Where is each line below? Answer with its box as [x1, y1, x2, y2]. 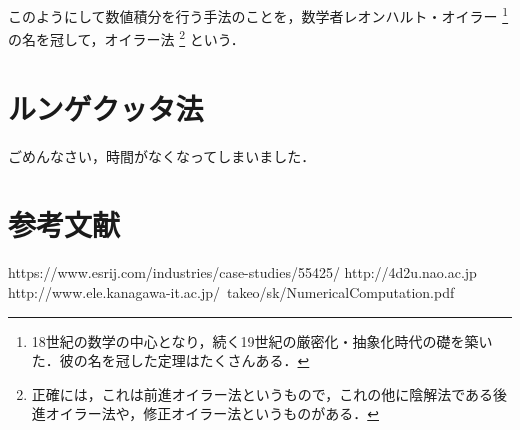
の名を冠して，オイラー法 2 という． [8, 26, 245, 49]
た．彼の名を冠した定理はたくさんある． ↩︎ [31, 350, 310, 371]
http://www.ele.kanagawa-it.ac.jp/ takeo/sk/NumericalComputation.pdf [8, 281, 455, 302]
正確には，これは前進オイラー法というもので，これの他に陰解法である [31, 383, 494, 404]
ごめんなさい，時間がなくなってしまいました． [8, 145, 316, 166]
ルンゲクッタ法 [8, 87, 204, 128]
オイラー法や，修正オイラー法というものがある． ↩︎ [45, 403, 379, 424]
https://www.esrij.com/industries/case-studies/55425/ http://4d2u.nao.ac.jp [8, 262, 477, 283]
